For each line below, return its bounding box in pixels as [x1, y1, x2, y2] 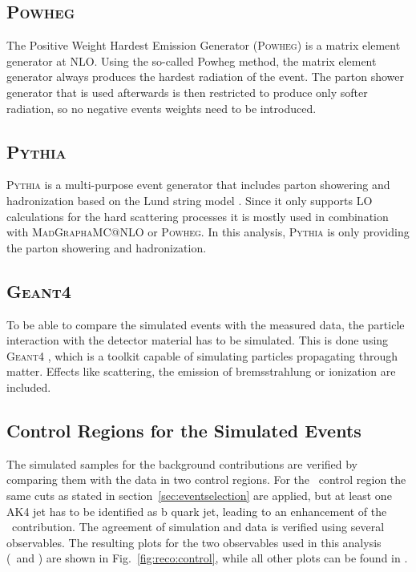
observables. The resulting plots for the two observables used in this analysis [6, 534, 382, 550]
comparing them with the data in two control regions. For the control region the [6, 471, 406, 488]
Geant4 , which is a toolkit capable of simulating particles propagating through [6, 347, 398, 364]
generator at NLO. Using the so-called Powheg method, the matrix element [6, 52, 377, 69]
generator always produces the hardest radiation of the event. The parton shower [6, 68, 405, 85]
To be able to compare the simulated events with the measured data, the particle [6, 316, 405, 332]
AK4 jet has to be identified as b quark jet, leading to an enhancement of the [6, 502, 387, 519]
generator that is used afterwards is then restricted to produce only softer [6, 83, 368, 100]
